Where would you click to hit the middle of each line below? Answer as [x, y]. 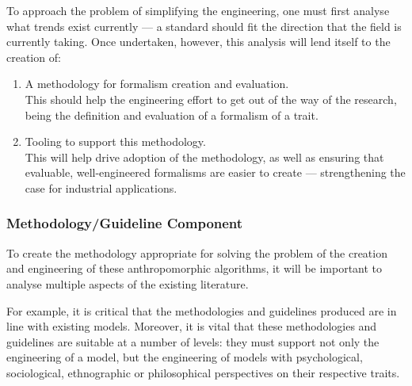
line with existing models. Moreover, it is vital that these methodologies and [192, 326]
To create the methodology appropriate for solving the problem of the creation [197, 252]
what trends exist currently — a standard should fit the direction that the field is [204, 26]
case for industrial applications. [101, 187]
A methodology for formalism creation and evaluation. [157, 84]
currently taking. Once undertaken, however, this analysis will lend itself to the [198, 42]
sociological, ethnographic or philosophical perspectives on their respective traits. [203, 372]
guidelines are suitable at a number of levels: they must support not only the [193, 341]
